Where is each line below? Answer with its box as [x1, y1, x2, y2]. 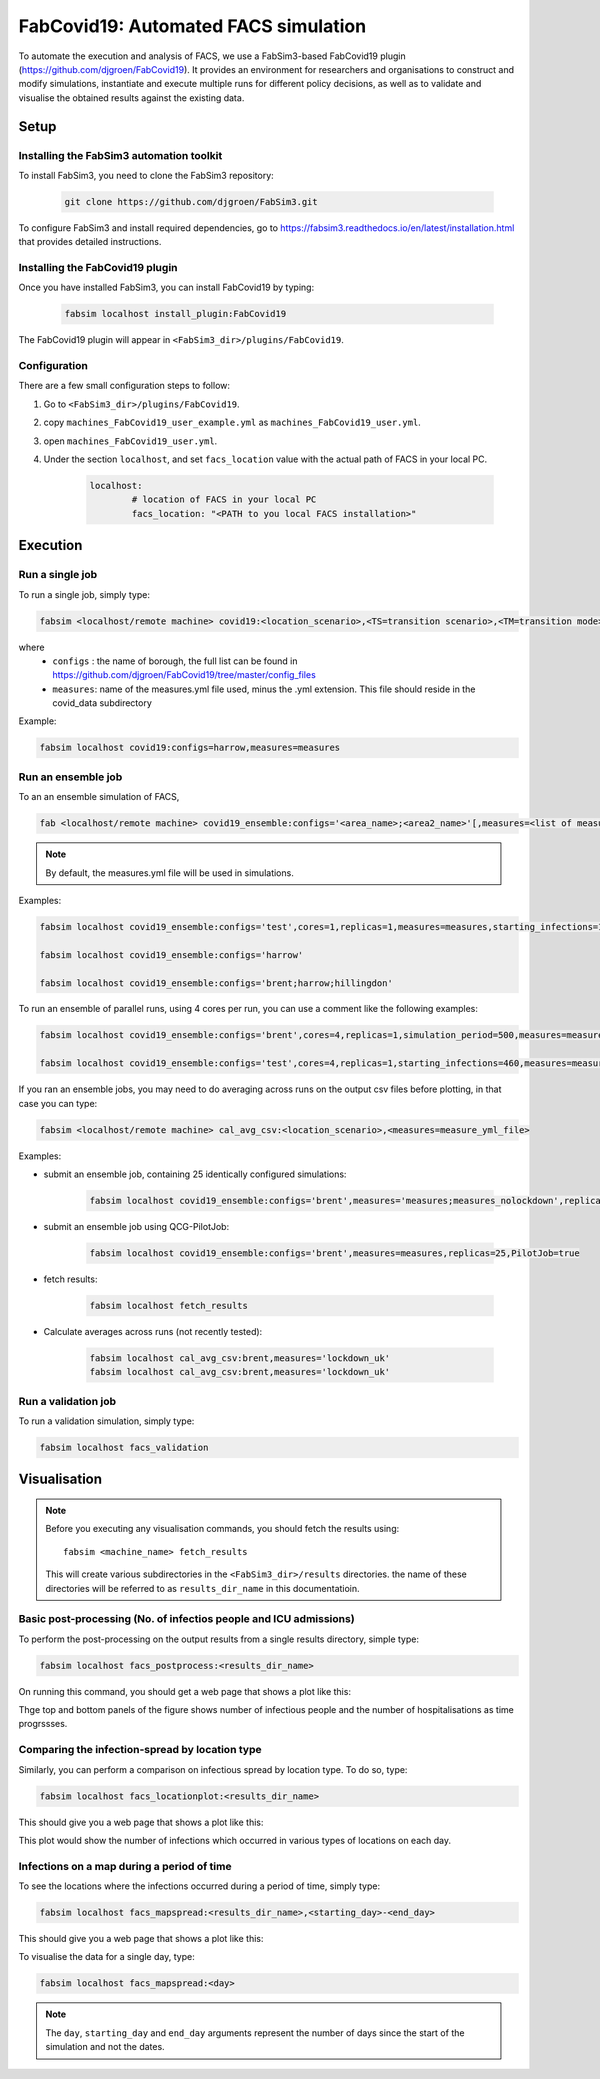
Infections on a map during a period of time [18, 1859, 232, 1873]
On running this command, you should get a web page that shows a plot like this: [18, 1685, 352, 1697]
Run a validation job [18, 1394, 117, 1408]
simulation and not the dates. [45, 2041, 165, 2053]
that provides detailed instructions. [18, 236, 162, 248]
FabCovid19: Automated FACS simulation [18, 15, 367, 37]
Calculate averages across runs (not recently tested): [43, 1325, 263, 1337]
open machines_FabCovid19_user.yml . [43, 435, 218, 447]
